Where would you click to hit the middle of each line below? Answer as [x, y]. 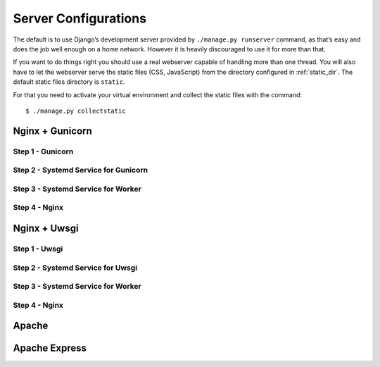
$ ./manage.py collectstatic [76, 111]
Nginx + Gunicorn [53, 131]
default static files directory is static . [69, 82]
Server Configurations [80, 18]
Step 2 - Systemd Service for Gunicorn [80, 170]
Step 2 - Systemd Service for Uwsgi [75, 268]
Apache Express [50, 348]
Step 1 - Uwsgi [38, 249]
